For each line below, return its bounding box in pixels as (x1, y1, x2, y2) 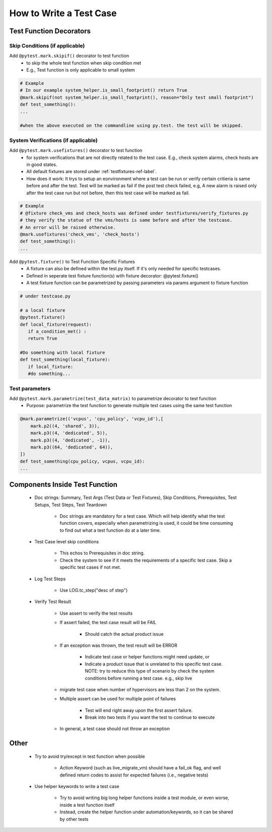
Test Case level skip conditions (34, 539, 99, 545)
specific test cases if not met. (59, 564, 121, 570)
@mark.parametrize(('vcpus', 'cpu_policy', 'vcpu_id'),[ (20, 416, 164, 422)
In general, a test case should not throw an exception (59, 726, 170, 732)
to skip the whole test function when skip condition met (26, 60, 142, 66)
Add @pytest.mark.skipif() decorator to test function (9, 53, 129, 59)
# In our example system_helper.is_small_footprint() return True (20, 87, 187, 93)
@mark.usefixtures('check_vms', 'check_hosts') (20, 232, 140, 237)
